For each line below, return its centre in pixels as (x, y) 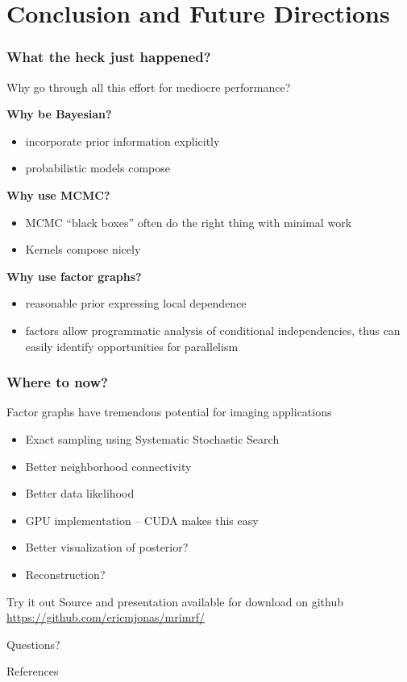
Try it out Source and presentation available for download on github (175, 601)
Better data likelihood (80, 493)
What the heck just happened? (109, 57)
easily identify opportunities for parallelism (132, 346)
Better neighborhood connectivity (108, 466)
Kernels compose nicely (83, 249)
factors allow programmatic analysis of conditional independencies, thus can (213, 330)
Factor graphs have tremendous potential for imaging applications (169, 412)
